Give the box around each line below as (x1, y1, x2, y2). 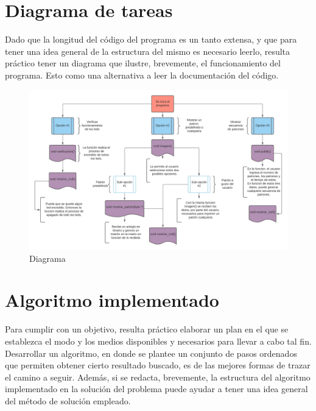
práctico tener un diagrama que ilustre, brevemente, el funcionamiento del (5, 57, 281, 69)
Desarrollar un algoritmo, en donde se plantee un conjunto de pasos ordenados (5, 346, 297, 359)
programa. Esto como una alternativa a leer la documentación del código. (5, 68, 279, 81)
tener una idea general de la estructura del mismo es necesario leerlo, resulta (5, 44, 290, 57)
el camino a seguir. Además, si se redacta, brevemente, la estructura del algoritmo (5, 370, 311, 383)
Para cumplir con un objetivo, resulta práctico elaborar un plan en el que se (5, 323, 289, 335)
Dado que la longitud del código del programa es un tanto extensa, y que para (5, 33, 297, 46)
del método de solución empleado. (5, 394, 131, 407)
